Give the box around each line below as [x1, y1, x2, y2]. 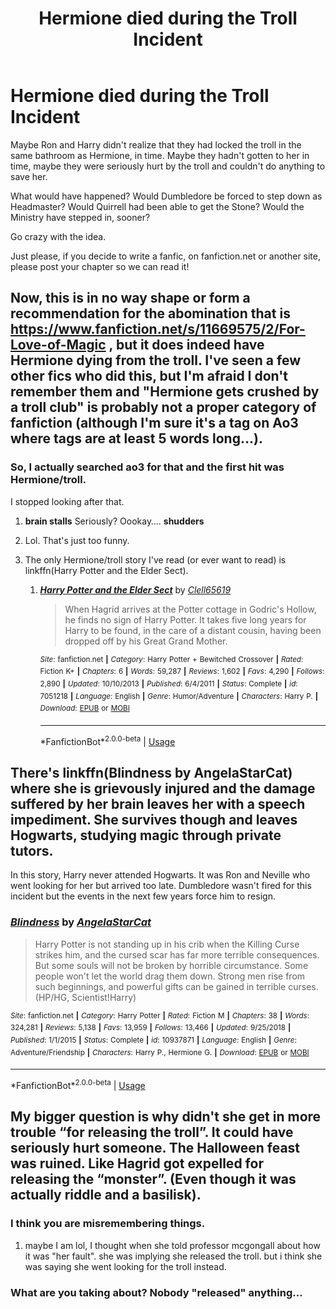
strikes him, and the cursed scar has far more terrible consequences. [34, 948, 320, 961]
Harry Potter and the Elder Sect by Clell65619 [39, 583, 232, 596]
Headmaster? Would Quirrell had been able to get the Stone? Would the [10, 200, 305, 212]
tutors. [10, 842, 54, 859]
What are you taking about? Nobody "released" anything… [10, 1285, 303, 1299]
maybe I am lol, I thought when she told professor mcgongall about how [24, 1239, 321, 1251]
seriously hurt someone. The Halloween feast [10, 1140, 301, 1157]
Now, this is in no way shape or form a [10, 290, 251, 307]
